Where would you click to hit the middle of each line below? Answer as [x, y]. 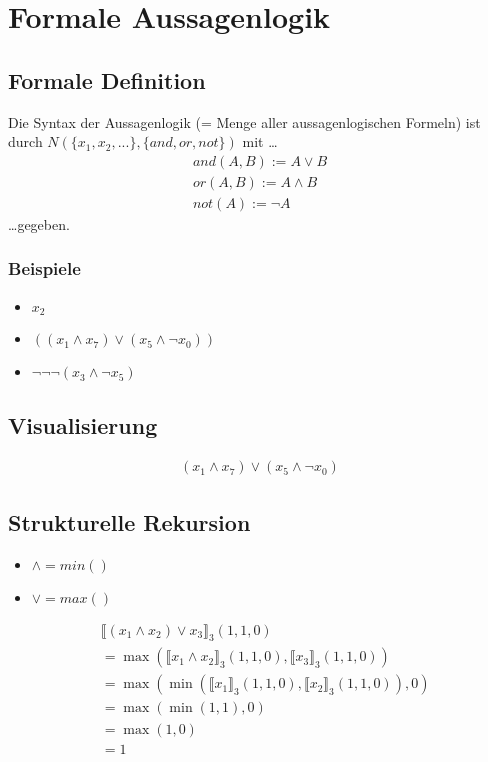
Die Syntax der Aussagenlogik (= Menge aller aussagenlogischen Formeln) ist [244, 121]
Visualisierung [83, 424]
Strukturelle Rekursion [129, 521]
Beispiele [44, 268]
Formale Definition [107, 79]
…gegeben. [39, 223]
